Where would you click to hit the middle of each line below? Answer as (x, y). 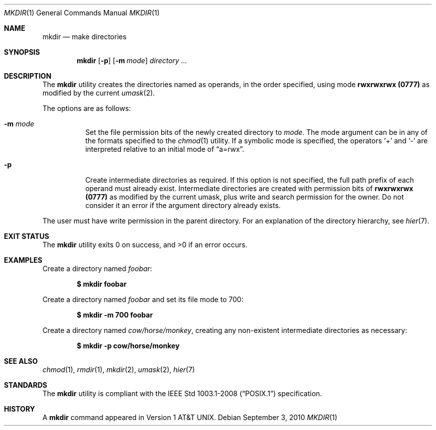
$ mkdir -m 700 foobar (115, 315)
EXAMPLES (23, 260)
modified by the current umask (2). (99, 93)
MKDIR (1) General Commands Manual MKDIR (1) (82, 13)
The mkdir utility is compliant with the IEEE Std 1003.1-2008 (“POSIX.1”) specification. (182, 393)
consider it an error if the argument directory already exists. (183, 205)
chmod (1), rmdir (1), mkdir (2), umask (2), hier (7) (119, 370)
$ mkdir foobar (102, 284)
